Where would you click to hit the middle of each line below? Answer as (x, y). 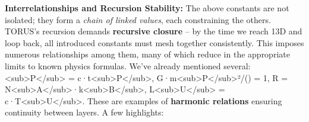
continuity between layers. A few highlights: (84, 112)
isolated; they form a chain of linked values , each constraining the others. (138, 19)
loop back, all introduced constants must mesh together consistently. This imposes (154, 42)
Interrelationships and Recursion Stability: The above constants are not (147, 8)
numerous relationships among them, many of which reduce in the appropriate (147, 54)
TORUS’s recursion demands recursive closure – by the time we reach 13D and (154, 31)
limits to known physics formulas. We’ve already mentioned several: (128, 65)
